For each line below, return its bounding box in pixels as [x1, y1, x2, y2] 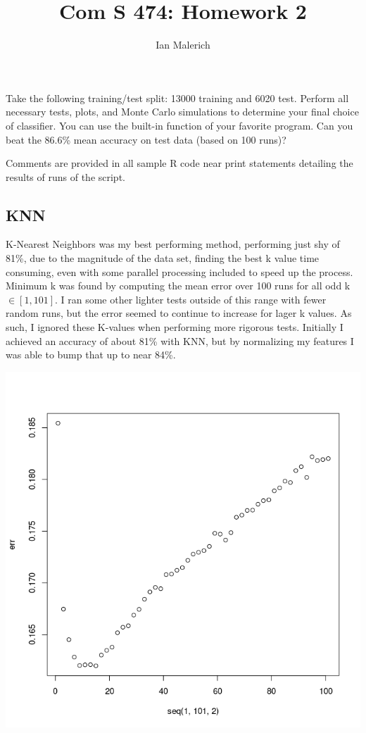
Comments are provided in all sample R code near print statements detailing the [6, 156, 353, 170]
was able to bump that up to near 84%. [6, 347, 176, 362]
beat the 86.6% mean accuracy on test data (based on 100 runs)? [6, 132, 286, 146]
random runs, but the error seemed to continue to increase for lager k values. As [6, 306, 352, 320]
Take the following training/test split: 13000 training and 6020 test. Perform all [6, 90, 349, 105]
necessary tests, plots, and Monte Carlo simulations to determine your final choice [6, 104, 359, 119]
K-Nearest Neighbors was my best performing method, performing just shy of [6, 237, 340, 251]
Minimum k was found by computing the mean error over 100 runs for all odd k [6, 278, 351, 293]
